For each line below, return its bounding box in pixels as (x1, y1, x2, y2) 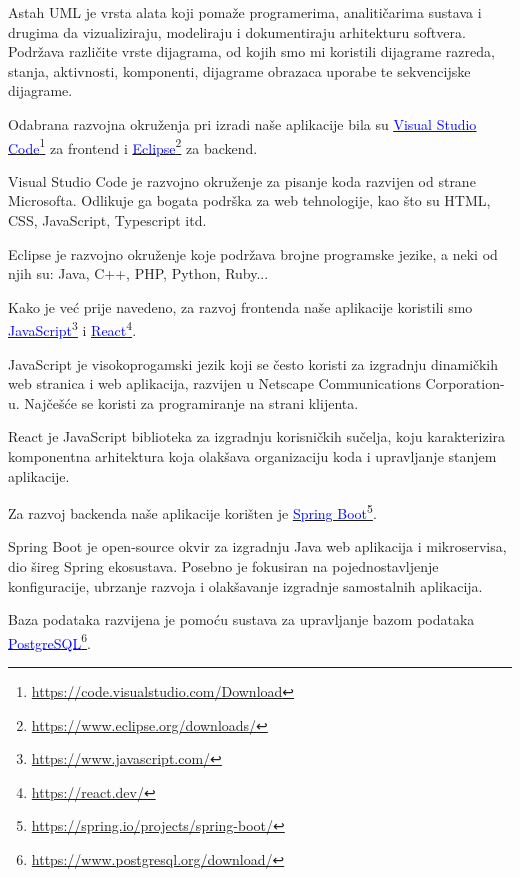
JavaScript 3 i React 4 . (8, 317, 137, 341)
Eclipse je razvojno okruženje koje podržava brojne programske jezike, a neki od (8, 243, 498, 264)
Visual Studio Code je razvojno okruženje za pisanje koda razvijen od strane (8, 170, 476, 191)
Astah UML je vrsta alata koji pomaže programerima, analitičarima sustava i (8, 2, 482, 22)
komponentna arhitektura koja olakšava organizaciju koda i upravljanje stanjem (8, 446, 497, 466)
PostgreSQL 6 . (8, 629, 91, 653)
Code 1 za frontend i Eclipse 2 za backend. (8, 134, 258, 158)
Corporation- (425, 373, 505, 394)
